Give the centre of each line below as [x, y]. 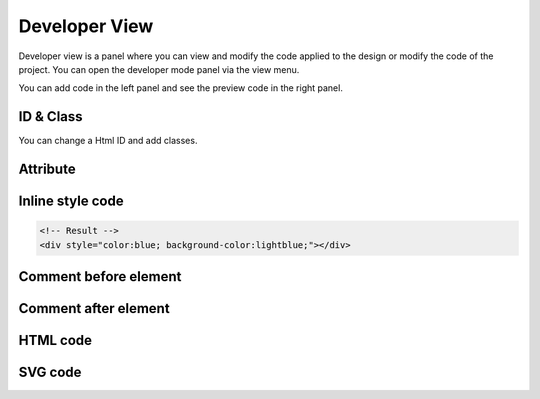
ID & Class [51, 116]
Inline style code [71, 201]
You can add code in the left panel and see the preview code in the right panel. [181, 88]
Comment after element [94, 308]
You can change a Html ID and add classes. [108, 141]
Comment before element [100, 276]
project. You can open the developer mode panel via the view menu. [159, 69]
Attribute [47, 169]
